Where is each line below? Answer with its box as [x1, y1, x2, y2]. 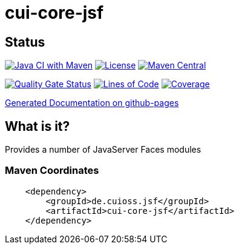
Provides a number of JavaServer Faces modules [5, 144, 201, 155]
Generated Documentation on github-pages [5, 98, 179, 108]
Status [5, 34, 45, 50]
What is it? [5, 118, 70, 134]
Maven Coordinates [5, 164, 99, 177]
